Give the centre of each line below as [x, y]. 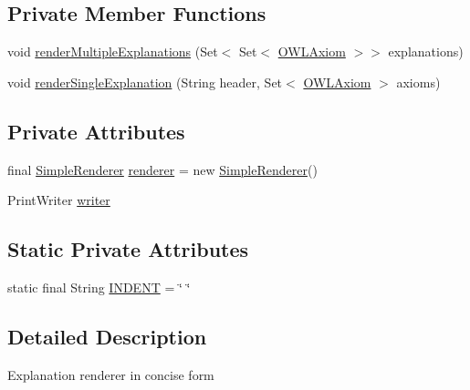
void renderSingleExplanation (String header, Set [145, 82]
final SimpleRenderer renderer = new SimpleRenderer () [162, 169]
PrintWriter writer [59, 200]
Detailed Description [107, 336]
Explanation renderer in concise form [111, 374]
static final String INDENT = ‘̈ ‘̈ [99, 287]
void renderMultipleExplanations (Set [113, 51]
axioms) [418, 82]
